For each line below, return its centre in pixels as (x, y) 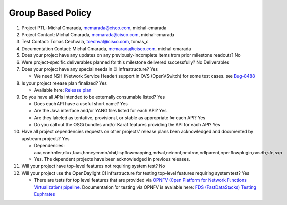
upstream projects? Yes (46, 138)
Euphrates (44, 194)
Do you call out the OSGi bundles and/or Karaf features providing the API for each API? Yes (127, 125)
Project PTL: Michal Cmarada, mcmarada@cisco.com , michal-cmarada (94, 28)
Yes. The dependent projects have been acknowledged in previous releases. (112, 159)
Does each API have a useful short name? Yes (81, 103)
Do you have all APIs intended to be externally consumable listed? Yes (93, 97)
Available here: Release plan (63, 90)
